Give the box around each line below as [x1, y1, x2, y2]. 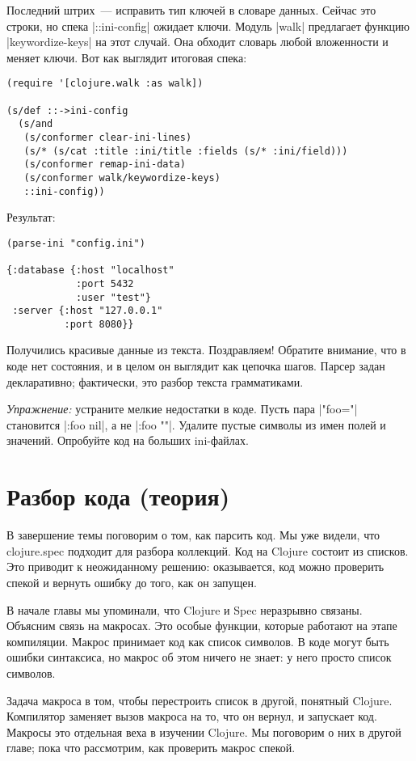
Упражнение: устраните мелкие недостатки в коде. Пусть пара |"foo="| [6, 400, 358, 417]
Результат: [6, 209, 56, 226]
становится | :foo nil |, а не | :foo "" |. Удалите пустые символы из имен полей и [6, 416, 386, 433]
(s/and [18, 118, 53, 130]
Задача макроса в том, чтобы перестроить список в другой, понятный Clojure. [6, 691, 393, 708]
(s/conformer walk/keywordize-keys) [23, 171, 221, 184]
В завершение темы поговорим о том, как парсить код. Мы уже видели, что [6, 526, 380, 543]
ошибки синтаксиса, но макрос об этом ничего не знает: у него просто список [6, 649, 392, 666]
